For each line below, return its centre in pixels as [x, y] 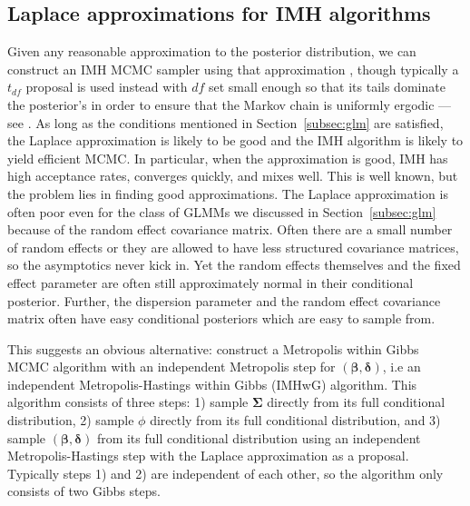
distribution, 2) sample [71, 420]
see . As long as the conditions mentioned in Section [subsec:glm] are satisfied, [225, 122]
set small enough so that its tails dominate [327, 87]
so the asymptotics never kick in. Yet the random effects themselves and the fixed [234, 265]
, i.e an [401, 367]
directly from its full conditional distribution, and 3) [295, 420]
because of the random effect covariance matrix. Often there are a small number [230, 229]
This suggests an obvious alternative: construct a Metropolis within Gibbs [213, 348]
